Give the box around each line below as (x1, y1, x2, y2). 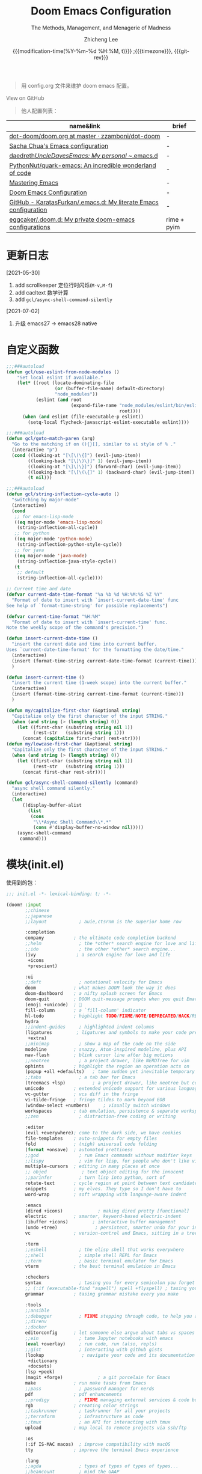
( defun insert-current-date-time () (6, 635, 98, 641)
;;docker (25, 1324, 47, 1330)
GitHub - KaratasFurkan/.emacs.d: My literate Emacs (9, 198, 159, 206)
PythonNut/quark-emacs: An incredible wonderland (9, 161, 156, 170)
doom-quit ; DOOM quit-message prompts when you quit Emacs (25, 996, 200, 1002)
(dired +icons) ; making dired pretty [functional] (25, 1208, 189, 1214)
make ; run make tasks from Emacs (25, 1380, 147, 1386)
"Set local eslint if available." (17, 375, 103, 381)
